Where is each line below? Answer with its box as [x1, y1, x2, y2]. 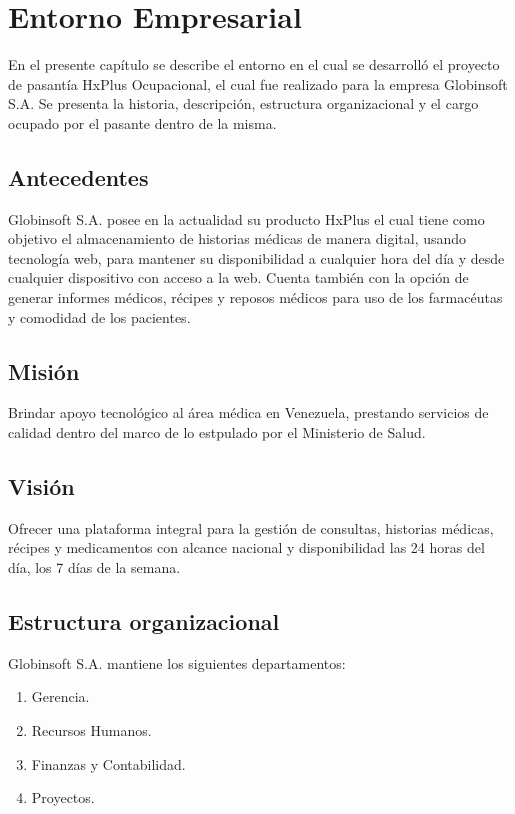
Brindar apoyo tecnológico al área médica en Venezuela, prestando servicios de [8, 402, 489, 423]
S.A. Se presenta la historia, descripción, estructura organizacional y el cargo [8, 93, 479, 114]
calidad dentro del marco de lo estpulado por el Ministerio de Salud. [8, 422, 426, 443]
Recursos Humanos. [31, 720, 152, 741]
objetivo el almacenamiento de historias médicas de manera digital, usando [8, 228, 467, 249]
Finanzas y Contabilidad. [31, 753, 186, 774]
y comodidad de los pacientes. [8, 306, 191, 327]
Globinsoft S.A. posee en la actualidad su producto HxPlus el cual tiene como [8, 208, 485, 229]
